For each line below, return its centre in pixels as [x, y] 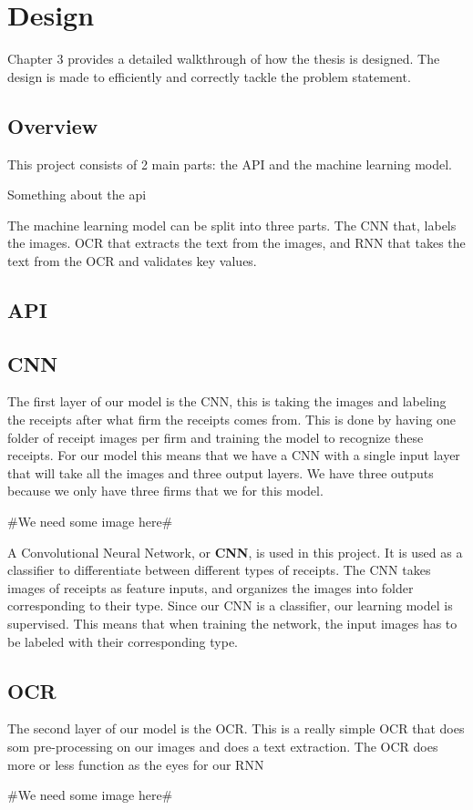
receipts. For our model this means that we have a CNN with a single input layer [234, 455]
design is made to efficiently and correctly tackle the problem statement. [209, 76]
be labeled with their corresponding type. [123, 641]
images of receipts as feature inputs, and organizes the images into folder [211, 587]
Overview [53, 125]
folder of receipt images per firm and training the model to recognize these [216, 437]
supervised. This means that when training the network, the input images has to [232, 623]
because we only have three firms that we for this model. [165, 491]
